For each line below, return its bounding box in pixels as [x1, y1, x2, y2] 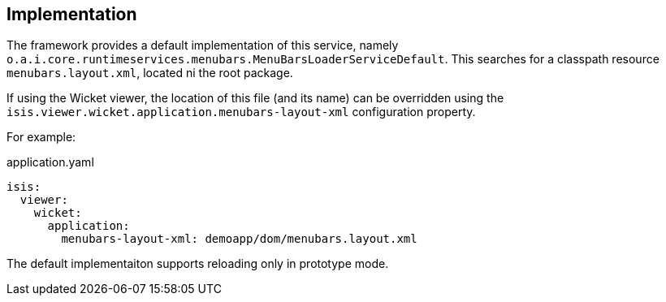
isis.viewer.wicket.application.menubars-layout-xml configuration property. [6, 105, 476, 119]
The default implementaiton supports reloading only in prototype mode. [6, 257, 389, 271]
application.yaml [6, 155, 94, 170]
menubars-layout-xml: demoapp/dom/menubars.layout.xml [61, 232, 417, 246]
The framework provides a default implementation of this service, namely [6, 38, 399, 53]
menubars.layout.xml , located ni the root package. [6, 66, 293, 80]
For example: [6, 130, 76, 145]
